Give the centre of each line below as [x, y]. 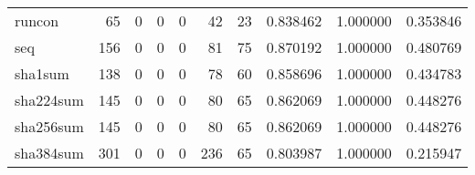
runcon [37, 21]
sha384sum [49, 153]
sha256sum [49, 126]
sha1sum [42, 73]
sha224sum [49, 100]
